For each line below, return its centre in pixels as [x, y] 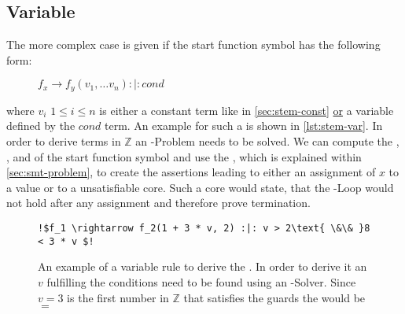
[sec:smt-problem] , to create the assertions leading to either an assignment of [191, 172]
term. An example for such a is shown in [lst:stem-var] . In [244, 126]
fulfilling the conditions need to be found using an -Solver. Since [201, 281]
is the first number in [118, 297]
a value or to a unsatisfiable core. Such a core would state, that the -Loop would [200, 187]
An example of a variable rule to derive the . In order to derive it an [202, 266]
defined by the [41, 126]
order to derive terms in [64, 141]
